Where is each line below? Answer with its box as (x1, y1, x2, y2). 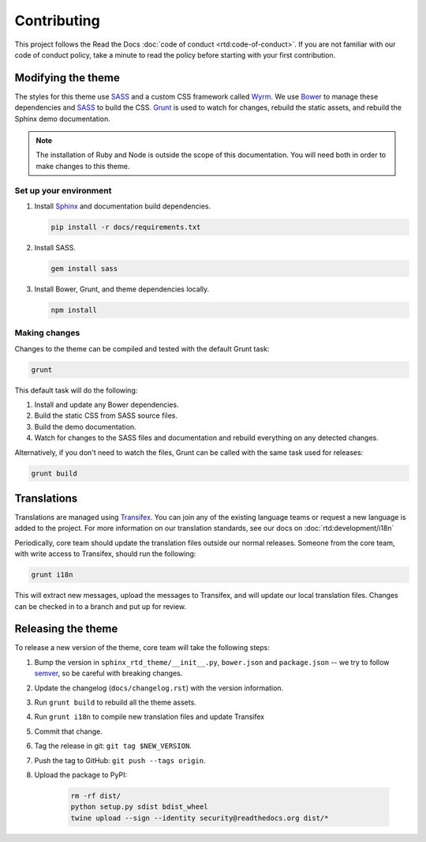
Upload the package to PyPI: (34, 770, 128, 780)
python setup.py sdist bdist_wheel (70, 803, 208, 811)
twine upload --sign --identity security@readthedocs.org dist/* (70, 814, 329, 822)
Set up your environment (14, 185, 112, 196)
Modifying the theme (14, 71, 120, 85)
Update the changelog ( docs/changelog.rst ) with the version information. (34, 683, 284, 693)
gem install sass (50, 264, 118, 273)
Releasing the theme (14, 622, 118, 636)
